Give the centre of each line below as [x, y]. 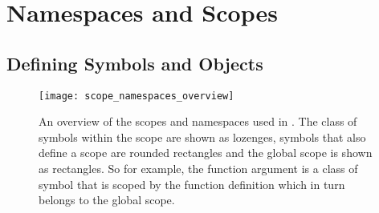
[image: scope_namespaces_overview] [137, 96]
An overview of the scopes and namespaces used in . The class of [198, 121]
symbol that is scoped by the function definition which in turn [192, 184]
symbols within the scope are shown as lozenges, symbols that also [202, 137]
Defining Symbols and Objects [135, 63]
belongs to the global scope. [107, 200]
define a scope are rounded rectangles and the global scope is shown [206, 153]
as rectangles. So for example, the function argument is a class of [198, 169]
